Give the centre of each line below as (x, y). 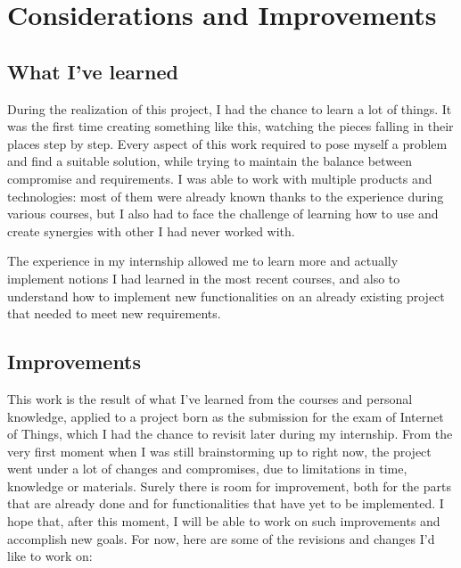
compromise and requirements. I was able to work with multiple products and (220, 178)
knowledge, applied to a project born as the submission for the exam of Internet (226, 416)
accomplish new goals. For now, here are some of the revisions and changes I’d (221, 538)
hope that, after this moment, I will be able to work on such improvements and (224, 521)
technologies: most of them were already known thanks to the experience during (226, 196)
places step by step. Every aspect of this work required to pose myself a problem (227, 143)
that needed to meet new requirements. (114, 313)
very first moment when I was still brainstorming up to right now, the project (219, 451)
